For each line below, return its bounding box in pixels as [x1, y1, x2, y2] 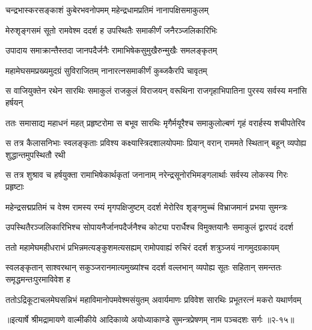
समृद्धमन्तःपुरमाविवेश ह [5, 272, 70, 285]
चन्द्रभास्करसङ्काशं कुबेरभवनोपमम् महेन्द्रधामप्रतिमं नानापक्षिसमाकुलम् [5, 4, 209, 16]
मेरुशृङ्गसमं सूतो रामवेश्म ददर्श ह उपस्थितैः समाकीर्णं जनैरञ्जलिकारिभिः [5, 23, 218, 36]
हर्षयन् [5, 96, 23, 108]
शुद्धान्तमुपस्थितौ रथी [5, 148, 66, 160]
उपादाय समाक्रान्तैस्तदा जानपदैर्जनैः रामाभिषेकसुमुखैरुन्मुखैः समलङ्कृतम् [5, 44, 217, 57]
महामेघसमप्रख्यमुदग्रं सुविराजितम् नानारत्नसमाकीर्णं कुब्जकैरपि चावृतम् [5, 64, 207, 76]
